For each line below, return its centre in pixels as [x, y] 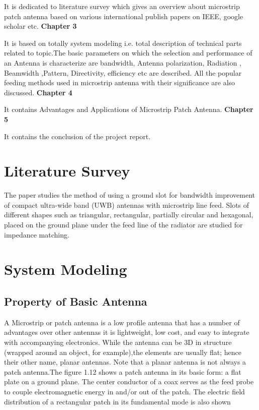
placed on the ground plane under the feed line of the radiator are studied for [123, 225]
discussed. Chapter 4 [38, 92]
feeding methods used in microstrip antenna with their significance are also [120, 82]
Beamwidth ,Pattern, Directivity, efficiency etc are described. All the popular [123, 72]
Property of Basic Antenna [76, 301]
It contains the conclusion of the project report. [77, 136]
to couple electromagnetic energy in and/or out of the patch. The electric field [124, 391]
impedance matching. [37, 234]
